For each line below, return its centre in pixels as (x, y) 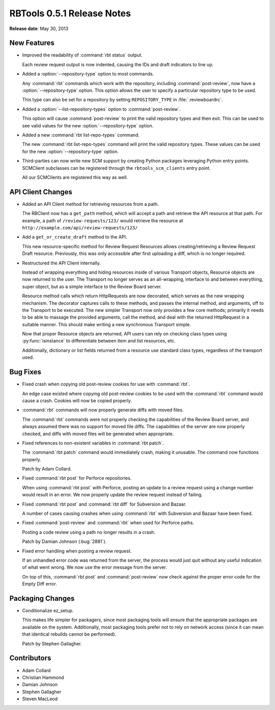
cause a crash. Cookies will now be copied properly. (77, 401)
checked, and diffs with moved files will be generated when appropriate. (98, 434)
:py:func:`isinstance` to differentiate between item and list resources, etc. (99, 341)
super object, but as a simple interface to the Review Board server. (92, 286)
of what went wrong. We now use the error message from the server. (95, 567)
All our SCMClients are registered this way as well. (75, 177)
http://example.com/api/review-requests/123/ (80, 228)
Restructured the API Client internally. (62, 263)
